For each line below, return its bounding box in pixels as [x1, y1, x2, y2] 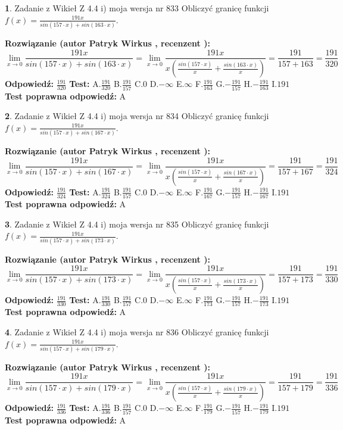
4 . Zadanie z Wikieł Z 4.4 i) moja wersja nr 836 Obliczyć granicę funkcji [5, 325, 269, 338]
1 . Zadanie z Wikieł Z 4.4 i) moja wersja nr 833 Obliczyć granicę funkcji [5, 2, 269, 14]
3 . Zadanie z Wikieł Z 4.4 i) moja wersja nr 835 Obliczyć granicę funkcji [5, 217, 269, 230]
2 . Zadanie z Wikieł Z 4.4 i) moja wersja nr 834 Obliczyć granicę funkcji [5, 110, 269, 122]
